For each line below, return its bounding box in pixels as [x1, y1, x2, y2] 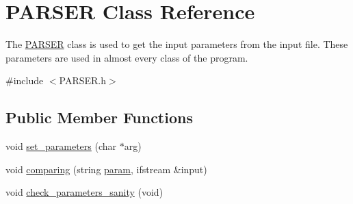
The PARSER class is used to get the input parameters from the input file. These [5, 37, 348, 51]
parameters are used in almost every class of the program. [5, 50, 248, 64]
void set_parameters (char [5, 139, 117, 153]
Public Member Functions [5, 107, 193, 128]
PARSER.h [59, 73, 107, 88]
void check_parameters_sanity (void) [5, 185, 164, 199]
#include [5, 73, 44, 88]
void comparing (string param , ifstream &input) [5, 162, 207, 176]
